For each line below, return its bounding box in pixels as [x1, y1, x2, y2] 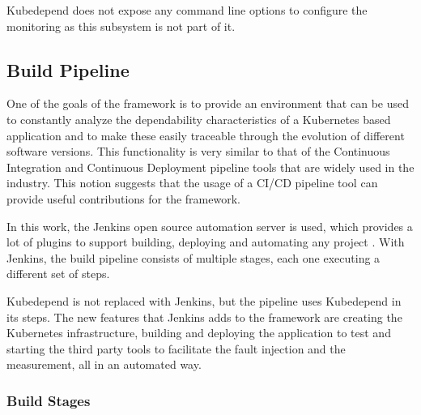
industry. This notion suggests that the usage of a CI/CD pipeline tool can [6, 174, 378, 191]
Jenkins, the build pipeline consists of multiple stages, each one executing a [6, 249, 381, 266]
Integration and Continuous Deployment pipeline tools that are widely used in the [6, 158, 415, 175]
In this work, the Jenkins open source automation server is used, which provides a [6, 217, 413, 234]
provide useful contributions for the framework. [6, 190, 240, 207]
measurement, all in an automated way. [6, 356, 202, 373]
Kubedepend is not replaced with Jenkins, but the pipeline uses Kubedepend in [6, 292, 402, 309]
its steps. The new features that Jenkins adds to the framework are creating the [6, 308, 402, 325]
